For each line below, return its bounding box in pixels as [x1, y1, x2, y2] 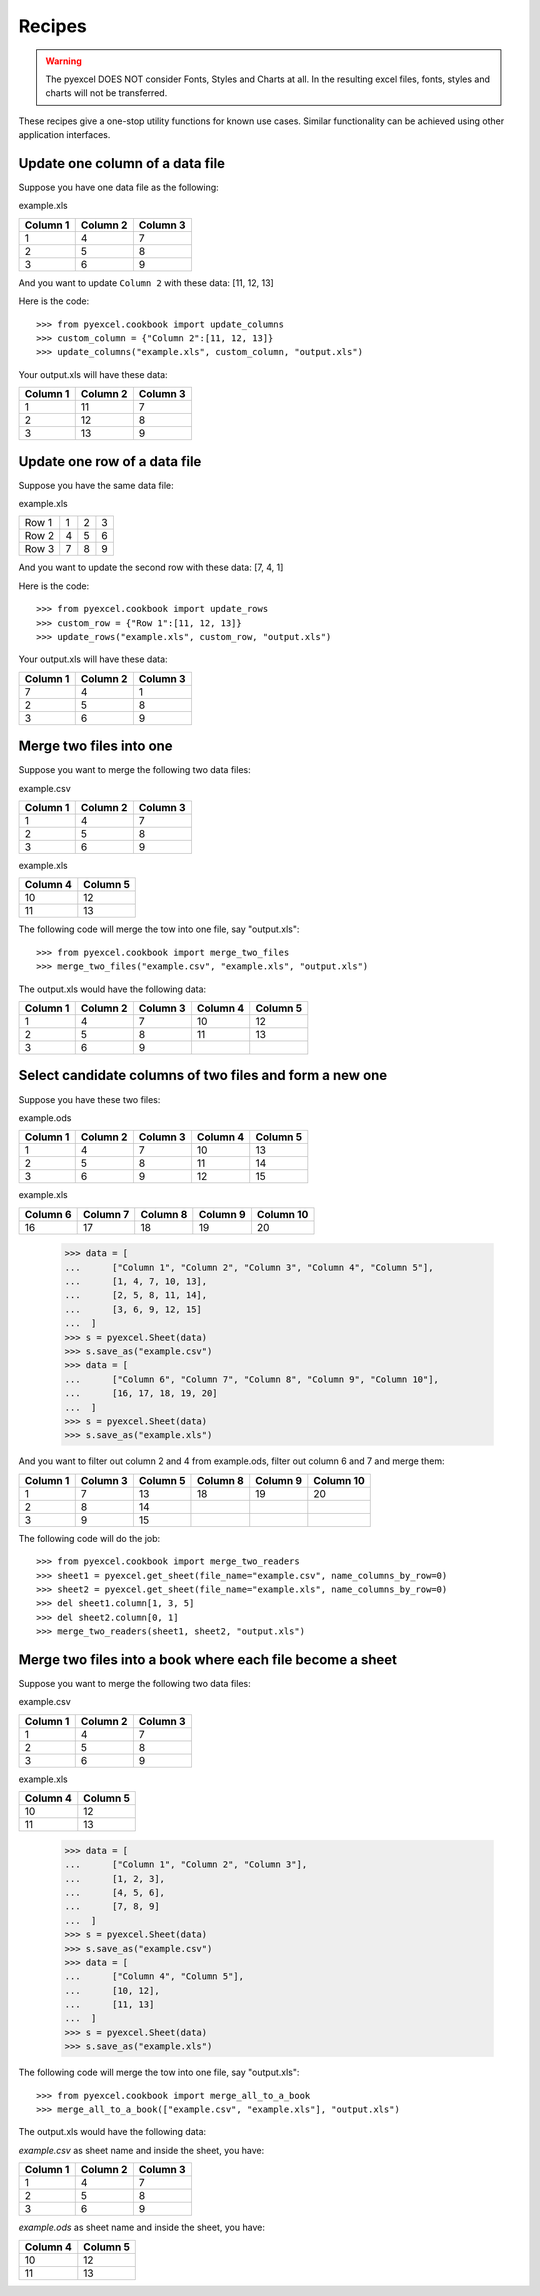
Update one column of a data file [18, 155, 225, 172]
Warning [45, 55, 82, 67]
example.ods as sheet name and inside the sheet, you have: [18, 2221, 265, 2234]
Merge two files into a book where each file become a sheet [18, 1651, 397, 1668]
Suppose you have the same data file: [18, 479, 174, 491]
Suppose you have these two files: [18, 1093, 161, 1105]
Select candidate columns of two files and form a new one [18, 1067, 388, 1084]
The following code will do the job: [18, 1532, 161, 1544]
